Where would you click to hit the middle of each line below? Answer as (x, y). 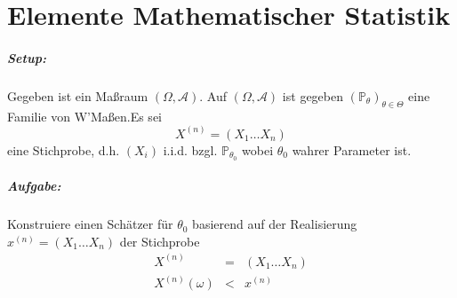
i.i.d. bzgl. (190, 149)
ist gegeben (313, 95)
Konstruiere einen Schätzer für (90, 224)
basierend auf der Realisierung (275, 224)
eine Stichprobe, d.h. (64, 149)
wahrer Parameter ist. (352, 149)
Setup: (27, 57)
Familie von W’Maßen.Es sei (84, 116)
